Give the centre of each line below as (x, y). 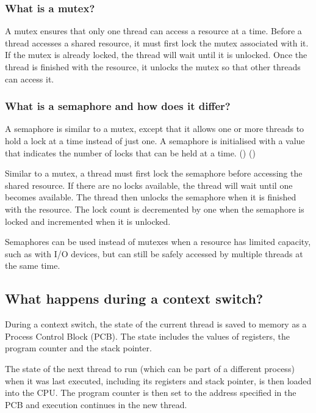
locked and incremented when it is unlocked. (88, 221)
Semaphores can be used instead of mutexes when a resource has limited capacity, (158, 242)
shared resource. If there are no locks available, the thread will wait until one (149, 185)
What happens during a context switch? (134, 298)
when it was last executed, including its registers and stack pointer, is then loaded (158, 380)
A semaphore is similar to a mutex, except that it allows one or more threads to (155, 129)
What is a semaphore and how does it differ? (118, 106)
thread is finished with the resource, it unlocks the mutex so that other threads (153, 67)
